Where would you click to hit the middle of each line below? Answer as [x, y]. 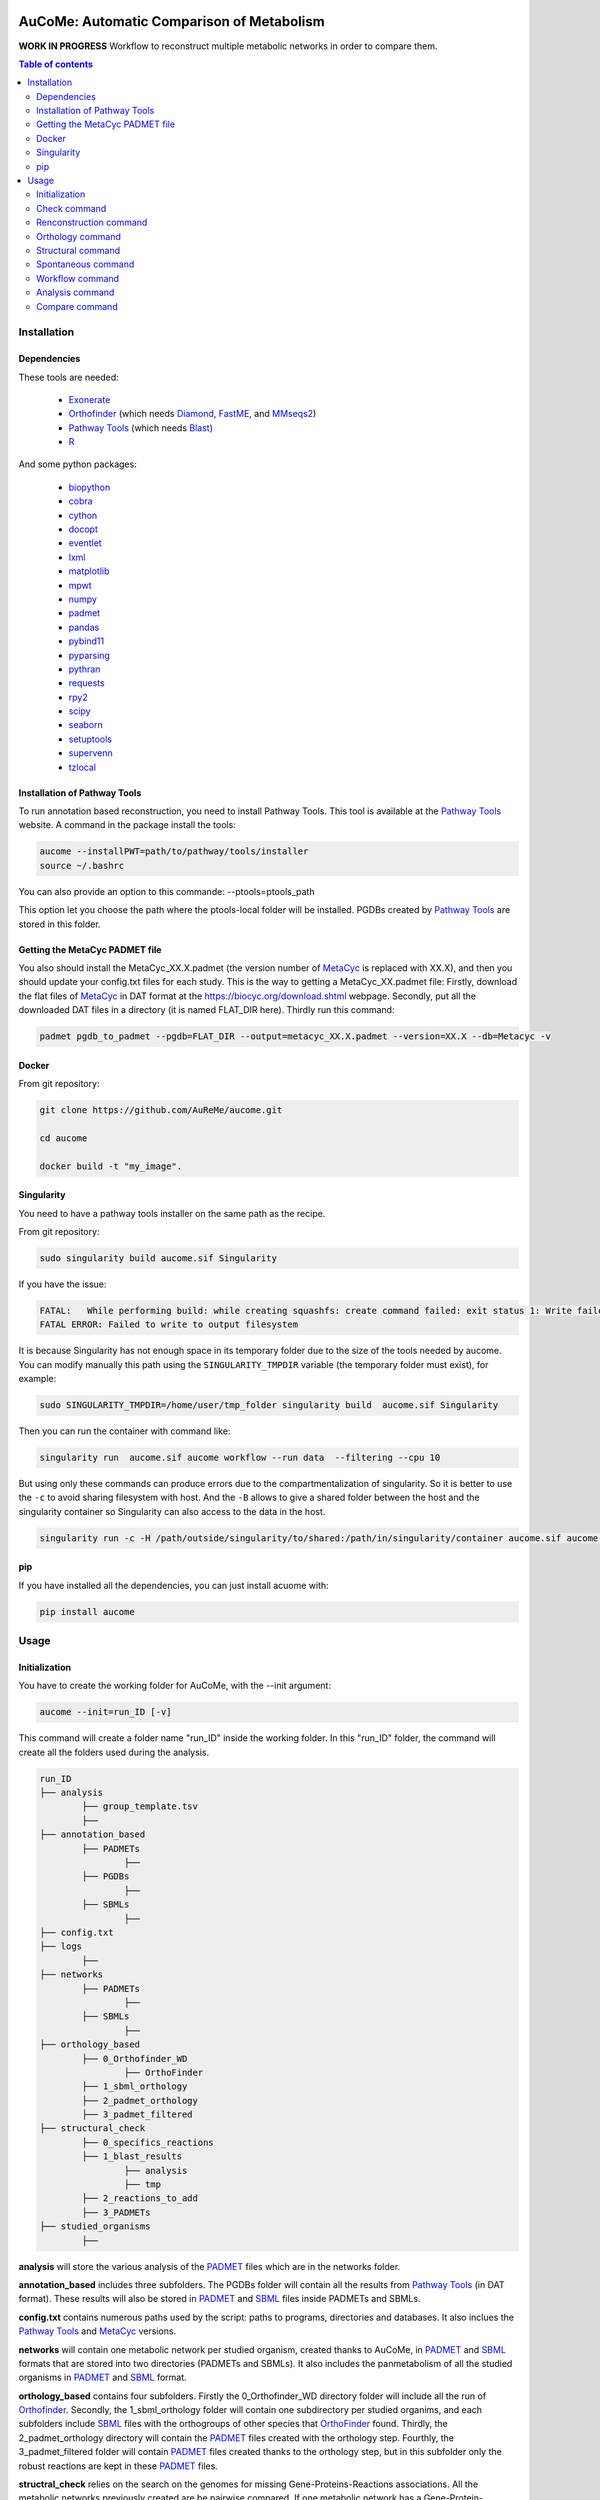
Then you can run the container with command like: [124, 1431]
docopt [83, 529]
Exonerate [89, 399]
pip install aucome [87, 1611]
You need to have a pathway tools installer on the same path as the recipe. [172, 1213]
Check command [71, 208]
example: [37, 1379]
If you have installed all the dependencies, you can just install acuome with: [173, 1585]
